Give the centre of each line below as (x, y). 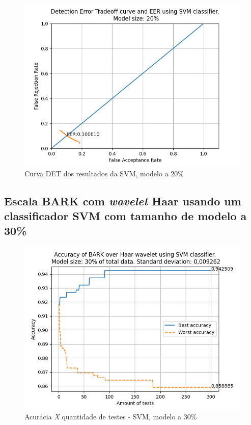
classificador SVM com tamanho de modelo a (125, 215)
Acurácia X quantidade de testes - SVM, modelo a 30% (111, 416)
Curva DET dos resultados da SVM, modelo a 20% (104, 173)
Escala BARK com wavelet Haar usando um (123, 201)
